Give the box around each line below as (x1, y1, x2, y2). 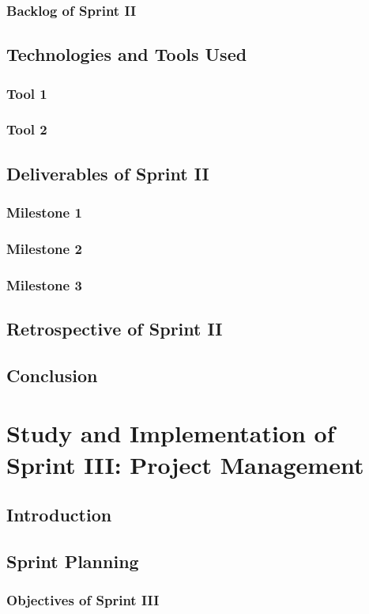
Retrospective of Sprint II (6, 316, 223, 341)
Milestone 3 (6, 275, 82, 294)
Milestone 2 (6, 238, 82, 258)
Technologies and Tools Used (6, 42, 247, 66)
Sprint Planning (6, 548, 139, 573)
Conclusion (6, 362, 98, 387)
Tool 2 (6, 119, 47, 139)
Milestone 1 (6, 203, 82, 222)
